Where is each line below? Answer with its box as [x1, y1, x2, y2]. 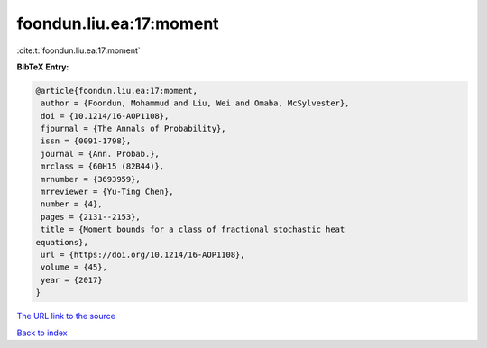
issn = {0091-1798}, [41, 136, 132, 146]
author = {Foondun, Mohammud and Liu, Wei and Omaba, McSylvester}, [41, 98, 350, 108]
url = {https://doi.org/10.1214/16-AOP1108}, [41, 250, 245, 260]
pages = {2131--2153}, [41, 212, 142, 222]
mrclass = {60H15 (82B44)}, [41, 161, 165, 171]
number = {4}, [41, 199, 103, 209]
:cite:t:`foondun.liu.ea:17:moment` [16, 45, 142, 56]
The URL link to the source [16, 311, 116, 322]
